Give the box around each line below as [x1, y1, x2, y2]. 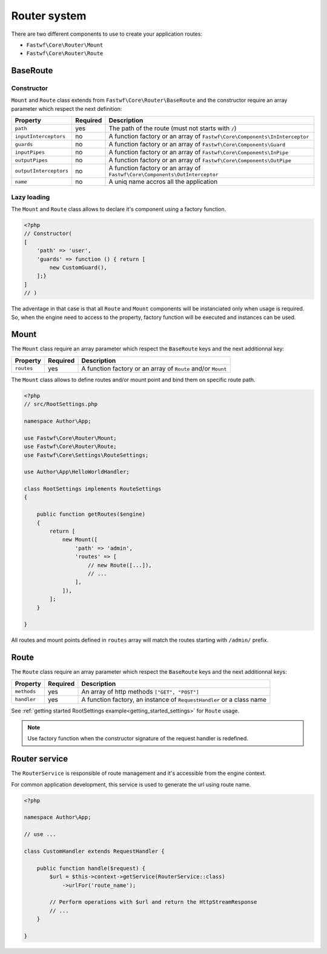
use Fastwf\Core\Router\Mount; [24, 435, 117, 441]
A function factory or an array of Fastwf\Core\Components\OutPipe [108, 156, 292, 165]
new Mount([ [62, 536, 98, 543]
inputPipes [15, 149, 45, 156]
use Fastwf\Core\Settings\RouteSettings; [24, 452, 149, 458]
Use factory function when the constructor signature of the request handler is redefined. [27, 735, 248, 742]
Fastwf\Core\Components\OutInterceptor [108, 171, 219, 178]
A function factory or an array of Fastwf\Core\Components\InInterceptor [108, 132, 309, 140]
